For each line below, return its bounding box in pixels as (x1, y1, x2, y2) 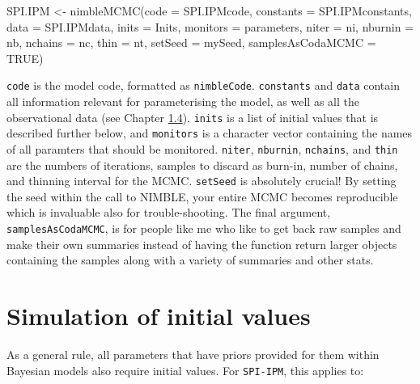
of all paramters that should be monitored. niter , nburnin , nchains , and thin (6, 140, 398, 157)
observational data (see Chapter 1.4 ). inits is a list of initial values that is (6, 108, 379, 125)
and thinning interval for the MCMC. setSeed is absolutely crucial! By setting (6, 172, 397, 189)
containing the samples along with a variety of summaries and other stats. (6, 251, 374, 268)
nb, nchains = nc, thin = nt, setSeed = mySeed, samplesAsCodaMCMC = (6, 34, 376, 51)
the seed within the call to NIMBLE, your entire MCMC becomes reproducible (6, 188, 398, 205)
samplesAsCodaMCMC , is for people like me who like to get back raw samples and (6, 220, 401, 237)
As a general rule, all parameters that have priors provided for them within (6, 346, 380, 362)
